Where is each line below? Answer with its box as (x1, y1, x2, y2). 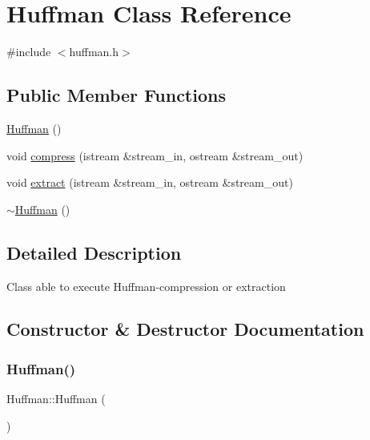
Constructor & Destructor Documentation (6, 317, 364, 341)
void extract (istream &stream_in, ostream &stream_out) (6, 174, 293, 191)
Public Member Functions (6, 83, 226, 107)
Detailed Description (6, 240, 182, 264)
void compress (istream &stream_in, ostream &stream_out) (6, 147, 304, 163)
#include (6, 43, 51, 60)
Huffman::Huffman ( (6, 390, 106, 407)
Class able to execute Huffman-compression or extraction (6, 277, 286, 294)
